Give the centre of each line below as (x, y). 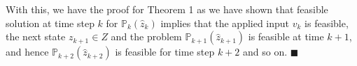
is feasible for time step (165, 52)
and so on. (265, 52)
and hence (27, 52)
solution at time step (50, 23)
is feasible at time (286, 36)
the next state (36, 36)
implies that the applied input (225, 23)
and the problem (146, 36)
